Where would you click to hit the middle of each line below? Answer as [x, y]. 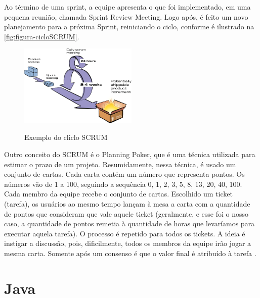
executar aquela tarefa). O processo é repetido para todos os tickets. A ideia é [125, 233]
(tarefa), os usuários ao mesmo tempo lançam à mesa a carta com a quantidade [127, 204]
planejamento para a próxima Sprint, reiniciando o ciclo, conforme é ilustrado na [129, 27]
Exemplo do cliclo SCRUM [66, 137]
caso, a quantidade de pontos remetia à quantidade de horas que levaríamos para [129, 223]
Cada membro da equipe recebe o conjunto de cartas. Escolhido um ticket [118, 194]
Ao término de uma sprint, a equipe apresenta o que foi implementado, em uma [127, 7]
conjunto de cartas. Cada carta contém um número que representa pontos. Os [124, 174]
